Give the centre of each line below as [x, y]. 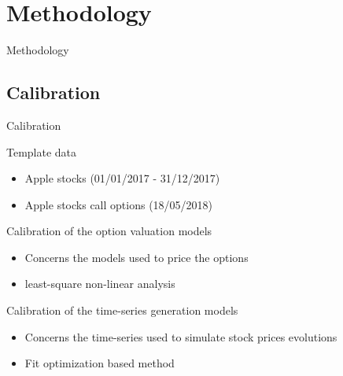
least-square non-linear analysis [100, 284]
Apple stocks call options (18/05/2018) [119, 204]
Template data [42, 151]
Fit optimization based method [100, 363]
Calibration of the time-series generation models [122, 310]
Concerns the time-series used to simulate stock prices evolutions [181, 336]
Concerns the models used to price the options [136, 257]
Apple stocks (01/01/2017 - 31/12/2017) [122, 178]
